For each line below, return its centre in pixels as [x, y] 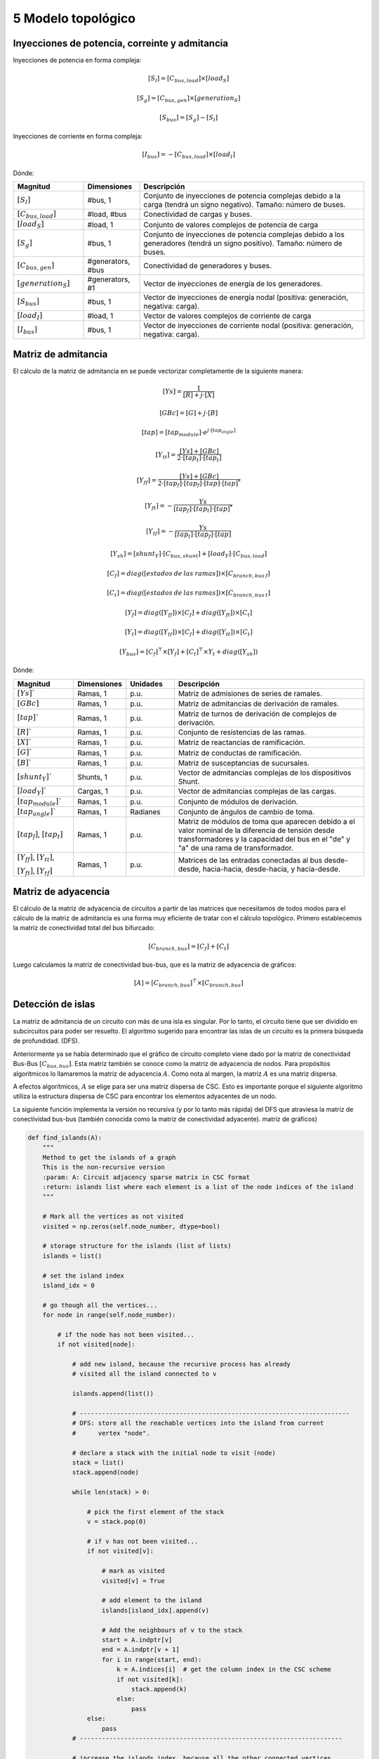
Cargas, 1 [93, 792]
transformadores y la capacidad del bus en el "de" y [264, 839]
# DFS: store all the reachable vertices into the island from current [198, 1423]
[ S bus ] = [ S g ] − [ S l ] [188, 118]
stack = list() [98, 1462]
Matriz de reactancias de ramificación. [241, 742]
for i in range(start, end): [152, 1659]
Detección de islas [54, 1004]
